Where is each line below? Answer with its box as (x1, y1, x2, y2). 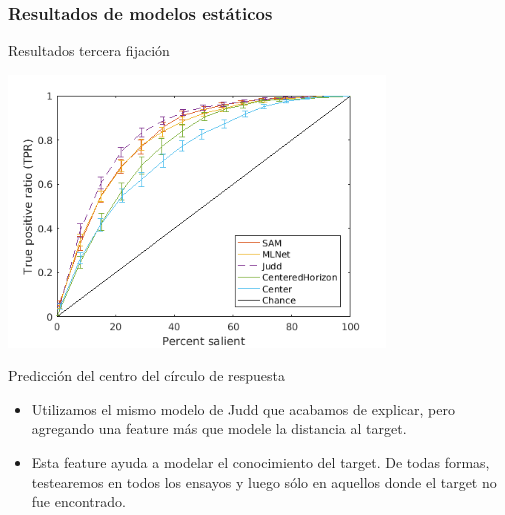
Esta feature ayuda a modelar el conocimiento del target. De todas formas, (31, 451, 490, 472)
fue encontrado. (31, 491, 126, 512)
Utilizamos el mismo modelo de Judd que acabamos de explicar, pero (31, 398, 455, 419)
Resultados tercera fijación (8, 40, 170, 61)
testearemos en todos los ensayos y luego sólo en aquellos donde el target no (31, 471, 497, 492)
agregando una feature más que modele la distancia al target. (31, 418, 407, 439)
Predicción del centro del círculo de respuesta (8, 365, 285, 386)
